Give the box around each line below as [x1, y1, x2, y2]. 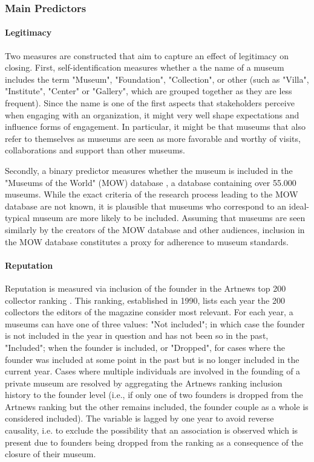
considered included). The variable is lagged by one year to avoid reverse [5, 412, 274, 425]
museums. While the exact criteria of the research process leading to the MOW [5, 188, 298, 201]
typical [5, 211, 30, 224]
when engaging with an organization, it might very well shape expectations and [5, 108, 299, 121]
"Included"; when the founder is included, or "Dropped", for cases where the [5, 341, 285, 353]
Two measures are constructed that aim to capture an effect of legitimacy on [5, 49, 289, 62]
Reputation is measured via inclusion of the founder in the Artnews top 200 [5, 281, 286, 294]
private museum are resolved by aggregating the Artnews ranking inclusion [5, 376, 283, 389]
